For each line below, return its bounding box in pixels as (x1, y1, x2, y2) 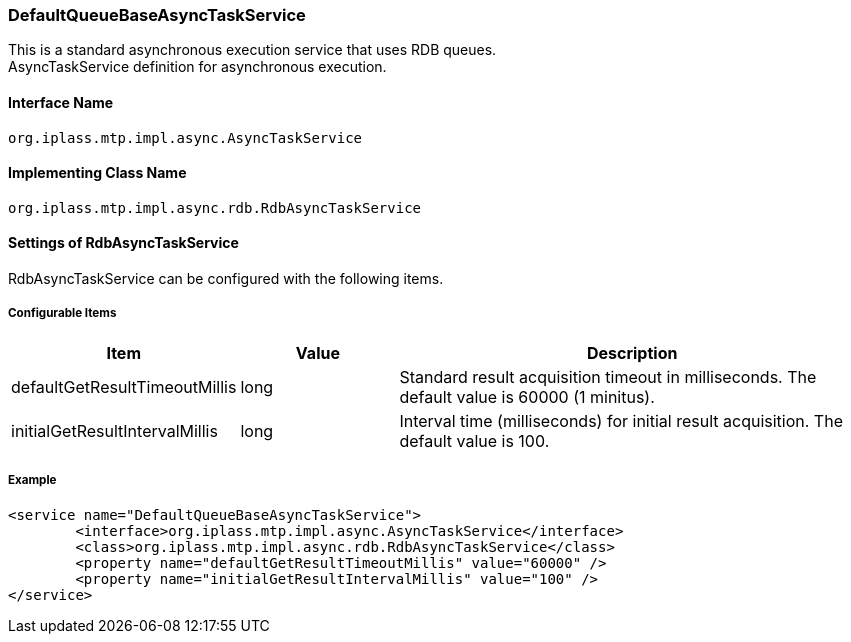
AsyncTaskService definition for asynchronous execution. (8, 58, 387, 76)
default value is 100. (399, 430, 550, 451)
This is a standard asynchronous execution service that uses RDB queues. (8, 41, 497, 59)
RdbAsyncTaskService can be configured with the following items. (8, 270, 444, 288)
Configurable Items (8, 306, 117, 321)
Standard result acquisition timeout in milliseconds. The (399, 366, 817, 387)
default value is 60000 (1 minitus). (399, 386, 655, 407)
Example (8, 473, 57, 488)
